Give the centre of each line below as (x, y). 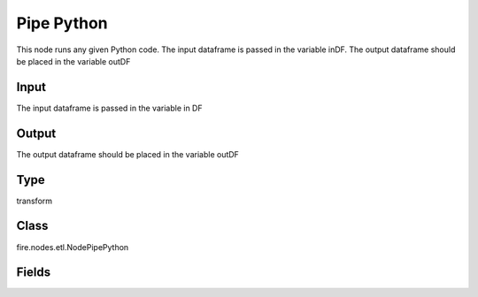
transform (35, 201)
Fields (34, 273)
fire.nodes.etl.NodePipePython (73, 247)
